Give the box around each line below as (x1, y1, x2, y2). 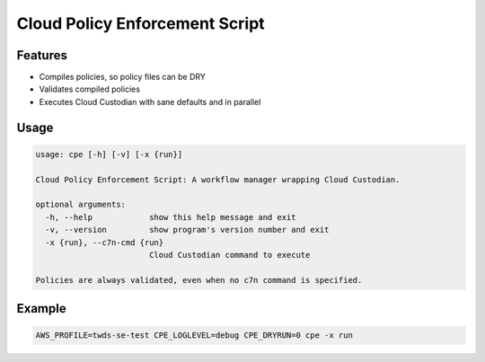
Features (16, 48, 67, 63)
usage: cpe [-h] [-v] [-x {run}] (35, 149, 183, 159)
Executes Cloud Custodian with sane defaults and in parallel (39, 96, 261, 107)
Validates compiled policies (39, 84, 141, 94)
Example (16, 301, 66, 316)
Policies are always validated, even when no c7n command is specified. (35, 275, 363, 285)
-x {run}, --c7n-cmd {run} (45, 237, 164, 247)
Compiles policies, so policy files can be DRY (39, 72, 206, 83)
